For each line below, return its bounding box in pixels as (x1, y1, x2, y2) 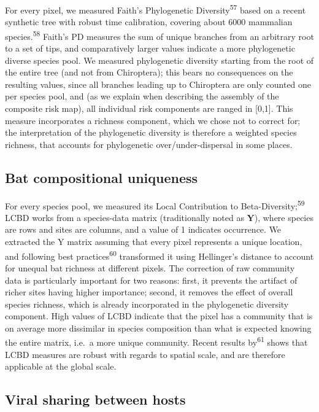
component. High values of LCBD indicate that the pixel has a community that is (5, 309, 313, 322)
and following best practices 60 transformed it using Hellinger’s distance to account (5, 247, 314, 262)
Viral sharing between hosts (5, 390, 186, 409)
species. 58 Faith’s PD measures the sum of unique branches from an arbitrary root (5, 28, 314, 42)
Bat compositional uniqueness (5, 168, 198, 187)
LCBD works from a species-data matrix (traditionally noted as (5, 211, 244, 223)
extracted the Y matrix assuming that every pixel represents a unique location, (5, 235, 302, 248)
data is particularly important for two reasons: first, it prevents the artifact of (5, 273, 298, 286)
